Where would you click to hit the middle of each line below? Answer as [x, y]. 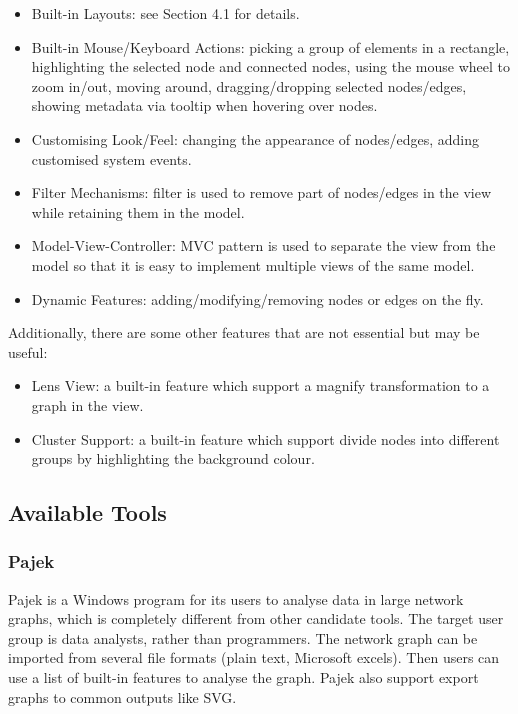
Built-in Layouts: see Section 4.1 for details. [165, 13]
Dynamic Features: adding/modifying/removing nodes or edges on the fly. [257, 298]
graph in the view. [87, 404]
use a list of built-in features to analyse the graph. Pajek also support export [243, 677]
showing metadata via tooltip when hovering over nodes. [204, 105]
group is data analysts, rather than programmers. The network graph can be [243, 637]
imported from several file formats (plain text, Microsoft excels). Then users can [254, 657]
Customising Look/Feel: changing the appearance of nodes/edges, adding [255, 138]
